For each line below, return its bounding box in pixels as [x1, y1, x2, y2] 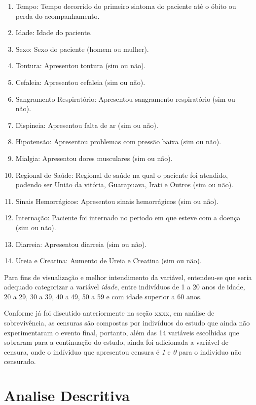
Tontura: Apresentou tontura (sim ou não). [15, 60, 146, 71]
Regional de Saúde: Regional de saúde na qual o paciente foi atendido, [15, 169, 228, 180]
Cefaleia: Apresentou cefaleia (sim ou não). [15, 77, 146, 87]
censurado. [4, 356, 36, 366]
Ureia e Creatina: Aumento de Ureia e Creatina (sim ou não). [15, 255, 202, 266]
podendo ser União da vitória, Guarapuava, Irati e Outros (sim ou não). [15, 179, 233, 190]
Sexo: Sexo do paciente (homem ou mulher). [15, 43, 149, 54]
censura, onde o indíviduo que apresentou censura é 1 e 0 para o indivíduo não [4, 346, 242, 357]
